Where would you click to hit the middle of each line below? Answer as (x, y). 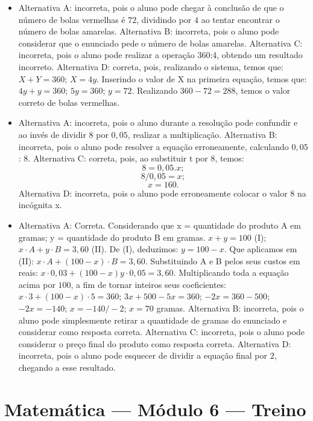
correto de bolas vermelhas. (69, 102)
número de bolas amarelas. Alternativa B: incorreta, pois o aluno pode (149, 31)
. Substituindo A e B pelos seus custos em (223, 260)
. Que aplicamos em (261, 249)
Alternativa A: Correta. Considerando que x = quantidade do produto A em (160, 225)
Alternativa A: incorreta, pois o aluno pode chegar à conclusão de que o (151, 7)
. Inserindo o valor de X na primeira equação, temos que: (202, 78)
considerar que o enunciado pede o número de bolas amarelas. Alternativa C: (160, 43)
